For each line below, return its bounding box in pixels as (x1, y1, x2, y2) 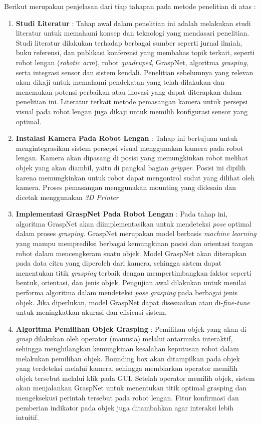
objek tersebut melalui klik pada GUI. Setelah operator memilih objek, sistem (16, 372, 255, 383)
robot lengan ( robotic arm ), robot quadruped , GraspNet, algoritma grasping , (16, 57, 248, 67)
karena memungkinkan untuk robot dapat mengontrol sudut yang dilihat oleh (16, 172, 255, 182)
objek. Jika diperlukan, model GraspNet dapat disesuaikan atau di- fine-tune (16, 297, 250, 307)
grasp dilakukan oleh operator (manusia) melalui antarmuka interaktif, (16, 333, 233, 344)
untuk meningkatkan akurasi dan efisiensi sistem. (16, 307, 167, 317)
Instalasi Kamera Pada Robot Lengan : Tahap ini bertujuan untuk (16, 133, 238, 143)
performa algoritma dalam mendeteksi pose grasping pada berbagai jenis (16, 287, 238, 298)
